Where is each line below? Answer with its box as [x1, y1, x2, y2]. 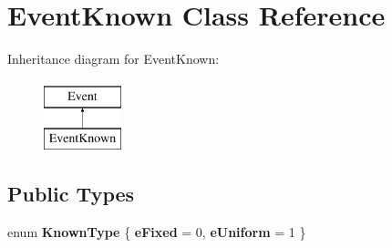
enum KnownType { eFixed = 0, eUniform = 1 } [7, 222, 306, 242]
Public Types [7, 180, 135, 208]
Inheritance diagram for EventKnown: [7, 49, 220, 68]
